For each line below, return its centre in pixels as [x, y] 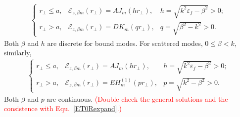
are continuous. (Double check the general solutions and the [137, 98]
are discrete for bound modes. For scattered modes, [125, 43]
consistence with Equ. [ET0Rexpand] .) [63, 108]
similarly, [18, 53]
